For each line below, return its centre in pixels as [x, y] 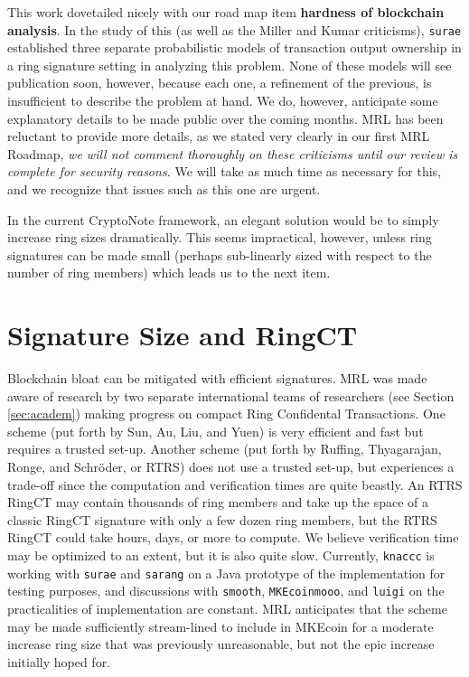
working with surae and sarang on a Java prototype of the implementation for [226, 573]
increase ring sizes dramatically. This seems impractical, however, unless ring [220, 237]
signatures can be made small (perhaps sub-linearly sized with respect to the [220, 254]
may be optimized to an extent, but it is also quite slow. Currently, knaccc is [221, 555]
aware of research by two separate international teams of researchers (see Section [231, 395]
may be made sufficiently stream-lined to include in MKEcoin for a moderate [220, 626]
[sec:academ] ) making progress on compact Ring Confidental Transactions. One [226, 414]
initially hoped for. [59, 661]
